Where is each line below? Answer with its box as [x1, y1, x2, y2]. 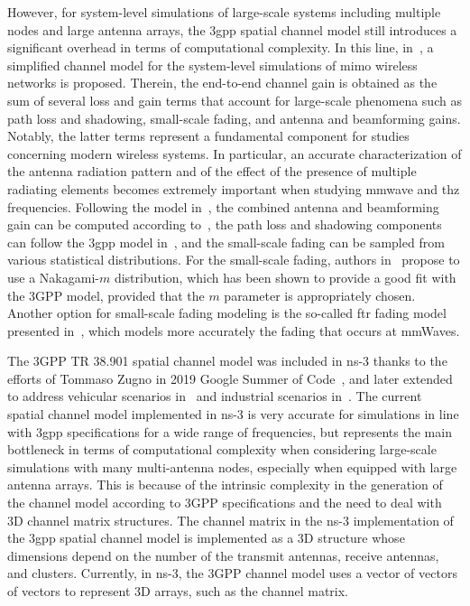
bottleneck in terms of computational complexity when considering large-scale [7, 440, 437, 459]
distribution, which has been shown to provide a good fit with [114, 267, 456, 286]
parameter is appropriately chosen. [224, 285, 416, 304]
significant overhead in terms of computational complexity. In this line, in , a [7, 38, 434, 57]
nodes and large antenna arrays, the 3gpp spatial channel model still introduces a [7, 20, 457, 39]
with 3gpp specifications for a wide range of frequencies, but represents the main [7, 422, 452, 441]
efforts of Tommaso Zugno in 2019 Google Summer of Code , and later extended [7, 368, 453, 387]
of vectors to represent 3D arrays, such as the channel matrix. [7, 582, 348, 600]
